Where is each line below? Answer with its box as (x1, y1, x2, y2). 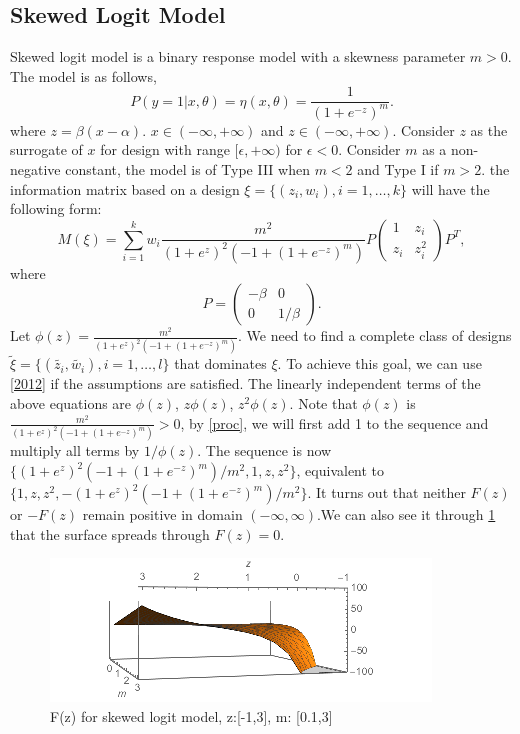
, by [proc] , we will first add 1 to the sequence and (180, 412, 489, 433)
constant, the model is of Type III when (65, 158, 310, 179)
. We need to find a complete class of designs (237, 325, 512, 346)
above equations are (10, 392, 132, 413)
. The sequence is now (197, 440, 332, 461)
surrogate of (10, 139, 83, 160)
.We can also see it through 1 (316, 504, 496, 525)
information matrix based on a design (10, 178, 240, 199)
